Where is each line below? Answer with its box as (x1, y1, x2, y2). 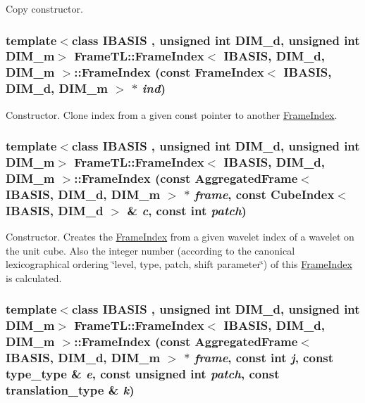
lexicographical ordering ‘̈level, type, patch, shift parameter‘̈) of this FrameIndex (6, 257, 352, 271)
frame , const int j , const (194, 349, 334, 366)
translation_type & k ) (6, 380, 135, 398)
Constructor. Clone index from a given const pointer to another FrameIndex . (6, 107, 338, 122)
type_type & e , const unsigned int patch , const (6, 365, 280, 383)
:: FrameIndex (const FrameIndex (74, 63, 264, 81)
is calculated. (6, 270, 62, 285)
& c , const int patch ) (127, 201, 247, 219)
